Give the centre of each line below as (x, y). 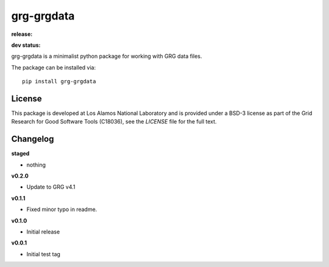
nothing (36, 165)
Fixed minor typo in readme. (62, 209)
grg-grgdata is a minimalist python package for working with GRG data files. (107, 56)
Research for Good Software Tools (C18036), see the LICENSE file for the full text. (114, 122)
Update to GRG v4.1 (51, 187)
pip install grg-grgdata (59, 81)
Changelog (33, 139)
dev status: (26, 45)
